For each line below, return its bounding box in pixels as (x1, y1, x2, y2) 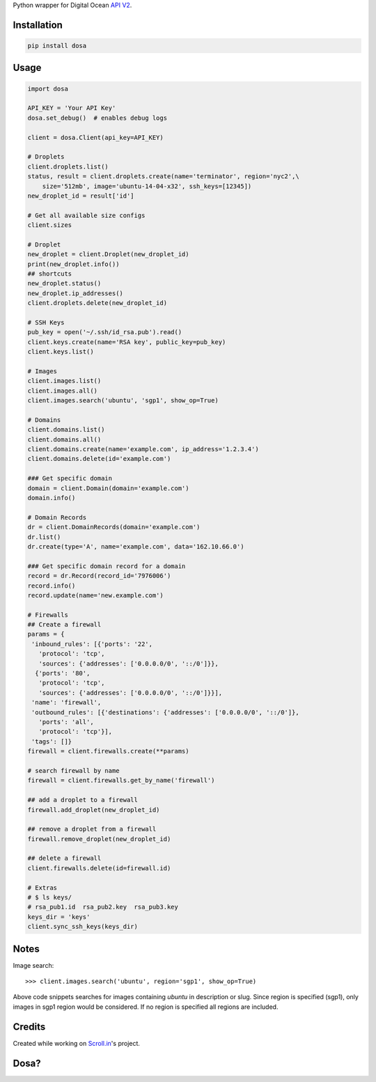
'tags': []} (31, 737, 72, 745)
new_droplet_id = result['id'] (27, 191, 135, 200)
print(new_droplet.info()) (27, 260, 120, 268)
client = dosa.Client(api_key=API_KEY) (27, 133, 164, 141)
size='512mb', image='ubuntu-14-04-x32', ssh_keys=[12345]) (42, 182, 252, 190)
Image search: (13, 961, 54, 969)
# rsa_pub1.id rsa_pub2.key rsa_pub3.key (27, 903, 179, 911)
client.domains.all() (27, 435, 102, 444)
